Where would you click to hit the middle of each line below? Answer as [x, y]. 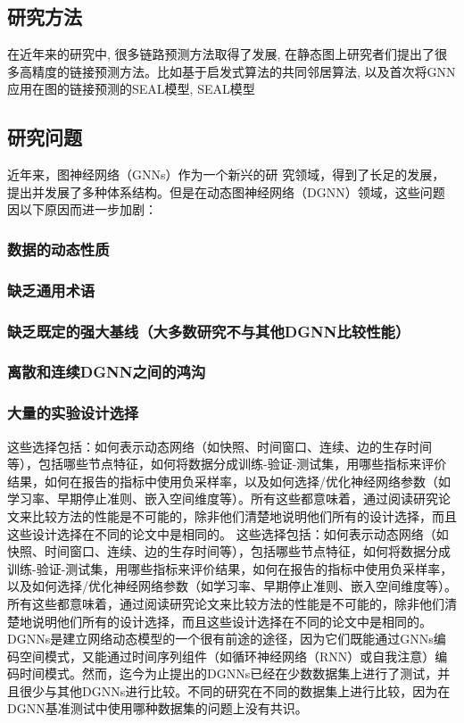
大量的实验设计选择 [73, 413]
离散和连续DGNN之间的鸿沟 [107, 372]
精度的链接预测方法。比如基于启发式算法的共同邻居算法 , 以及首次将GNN [244, 71]
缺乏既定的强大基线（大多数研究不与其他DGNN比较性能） [209, 331]
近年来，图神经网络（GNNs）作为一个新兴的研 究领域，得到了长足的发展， [226, 175]
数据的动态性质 [58, 249]
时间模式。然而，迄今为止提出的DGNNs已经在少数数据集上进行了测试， [228, 673]
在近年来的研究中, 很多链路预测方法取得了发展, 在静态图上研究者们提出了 [221, 54]
